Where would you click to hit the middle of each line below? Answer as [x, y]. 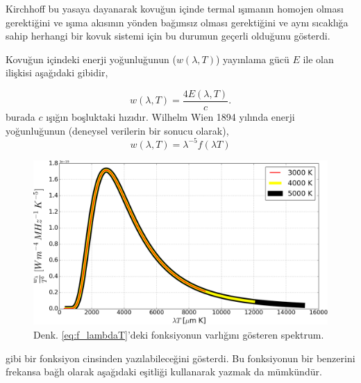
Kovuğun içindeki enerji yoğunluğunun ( [91, 59]
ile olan [318, 59]
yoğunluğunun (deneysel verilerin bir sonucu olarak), [117, 130]
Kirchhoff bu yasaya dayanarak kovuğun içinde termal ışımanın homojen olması [175, 8]
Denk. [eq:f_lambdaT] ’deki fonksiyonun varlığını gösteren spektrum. [179, 334]
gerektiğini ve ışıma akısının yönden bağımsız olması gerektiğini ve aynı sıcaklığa [177, 22]
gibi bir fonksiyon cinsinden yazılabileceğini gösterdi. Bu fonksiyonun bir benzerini [180, 358]
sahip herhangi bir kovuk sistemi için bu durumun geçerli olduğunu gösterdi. [168, 36]
